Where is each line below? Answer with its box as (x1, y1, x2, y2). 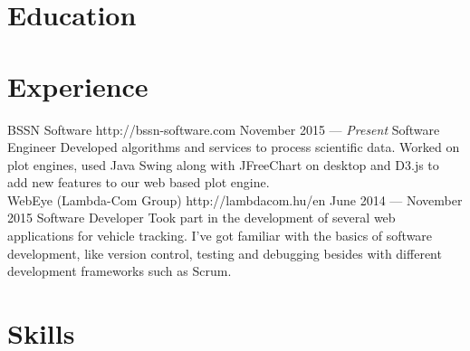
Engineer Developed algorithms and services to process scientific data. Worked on (7, 138, 460, 157)
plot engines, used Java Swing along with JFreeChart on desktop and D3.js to (7, 155, 439, 174)
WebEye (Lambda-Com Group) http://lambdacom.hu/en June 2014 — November (7, 190, 463, 209)
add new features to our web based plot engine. (7, 173, 270, 192)
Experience (7, 67, 149, 104)
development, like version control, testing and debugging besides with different (7, 243, 442, 262)
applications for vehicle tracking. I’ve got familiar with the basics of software (7, 226, 433, 245)
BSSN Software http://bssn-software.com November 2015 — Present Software (7, 119, 440, 138)
